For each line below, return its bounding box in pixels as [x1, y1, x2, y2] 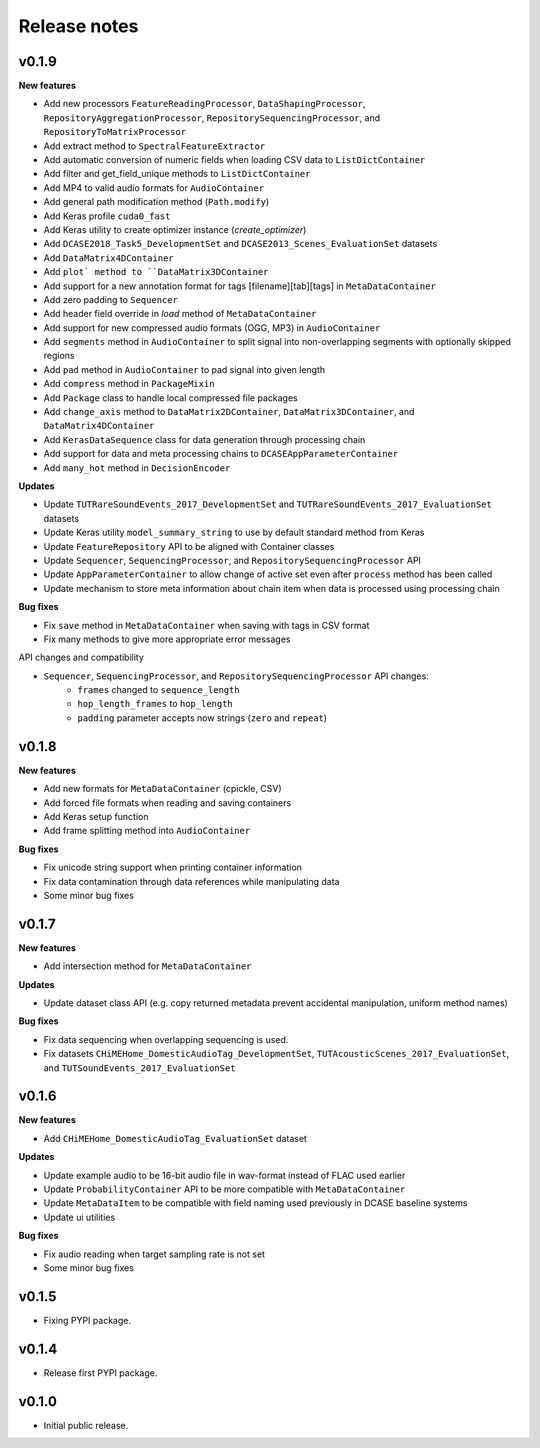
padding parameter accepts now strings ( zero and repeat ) [77, 711, 328, 724]
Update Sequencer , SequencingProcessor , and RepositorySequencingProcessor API [43, 554, 422, 566]
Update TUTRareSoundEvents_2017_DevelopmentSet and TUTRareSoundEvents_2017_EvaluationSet [43, 498, 492, 510]
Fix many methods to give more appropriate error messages [43, 633, 291, 645]
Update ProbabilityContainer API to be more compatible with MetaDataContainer [43, 1183, 406, 1195]
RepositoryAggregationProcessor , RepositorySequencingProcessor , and [43, 111, 380, 124]
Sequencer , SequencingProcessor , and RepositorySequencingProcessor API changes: [43, 670, 429, 682]
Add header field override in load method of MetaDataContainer [43, 308, 317, 320]
